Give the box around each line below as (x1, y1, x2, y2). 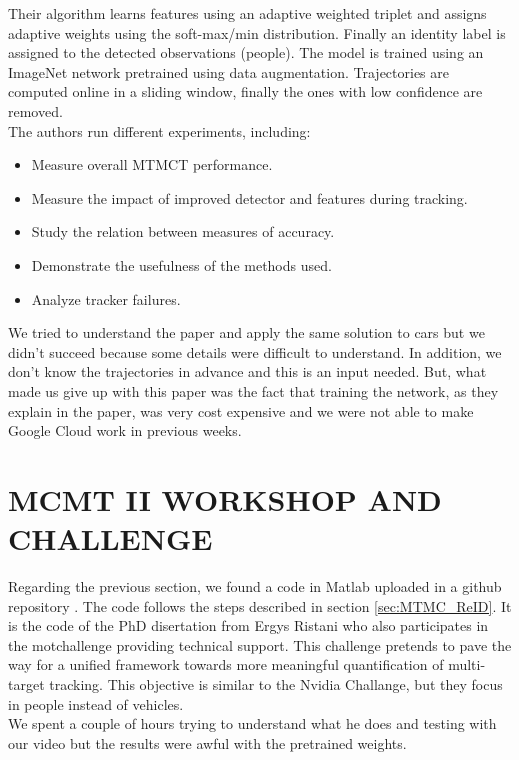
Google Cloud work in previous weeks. (8, 420, 242, 441)
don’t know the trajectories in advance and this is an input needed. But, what (8, 361, 487, 382)
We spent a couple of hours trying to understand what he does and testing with (8, 713, 497, 734)
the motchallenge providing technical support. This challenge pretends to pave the (8, 634, 512, 655)
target (8, 673, 45, 694)
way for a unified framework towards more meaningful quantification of (8, 654, 444, 675)
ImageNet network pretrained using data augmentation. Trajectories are (8, 61, 449, 82)
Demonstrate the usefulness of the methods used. (31, 254, 332, 275)
